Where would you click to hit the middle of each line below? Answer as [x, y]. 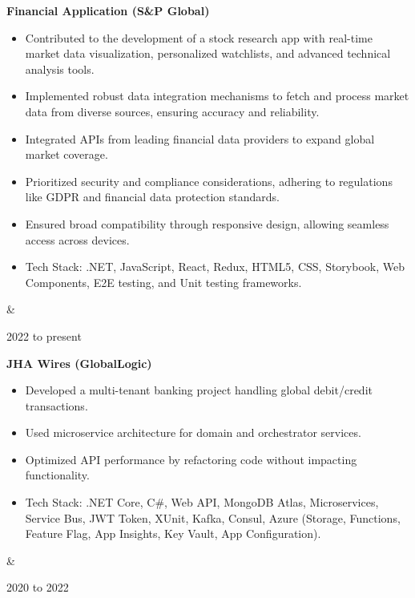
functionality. [57, 475]
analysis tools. [60, 69]
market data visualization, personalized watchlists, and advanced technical [208, 53]
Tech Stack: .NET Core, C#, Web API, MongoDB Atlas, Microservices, [202, 502]
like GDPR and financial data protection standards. [152, 197]
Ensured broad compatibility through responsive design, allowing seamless [207, 223]
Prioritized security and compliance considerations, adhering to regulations [209, 181]
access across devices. [77, 239]
